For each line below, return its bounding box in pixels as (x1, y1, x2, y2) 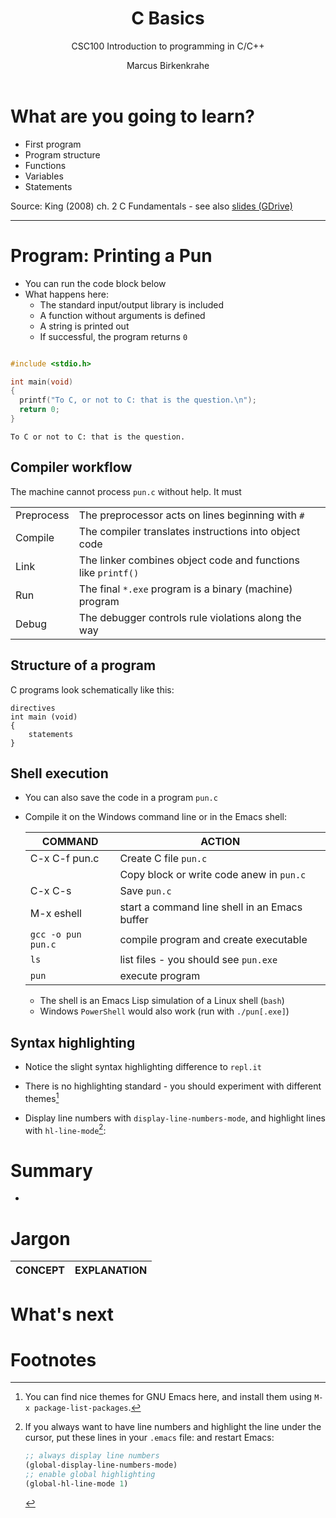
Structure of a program (10, 657, 157, 674)
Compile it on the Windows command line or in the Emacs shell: (24, 811, 287, 823)
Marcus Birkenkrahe (126, 59, 210, 71)
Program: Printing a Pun (10, 244, 213, 267)
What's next (10, 1303, 115, 1326)
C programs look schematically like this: (10, 683, 175, 696)
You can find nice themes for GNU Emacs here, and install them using (24, 1391, 313, 1403)
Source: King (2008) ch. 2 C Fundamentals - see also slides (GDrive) (10, 200, 293, 212)
